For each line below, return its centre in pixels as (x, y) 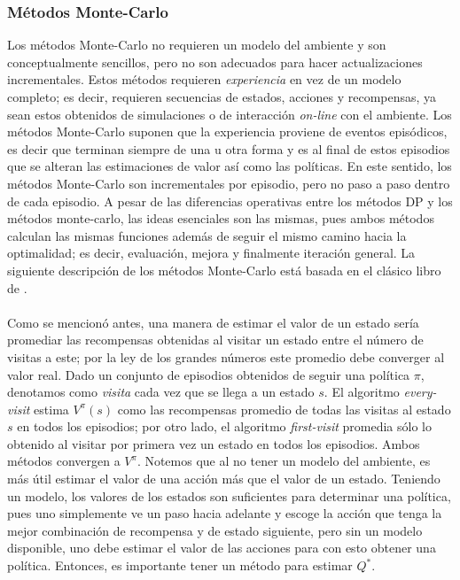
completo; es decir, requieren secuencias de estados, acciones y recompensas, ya (222, 97)
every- (420, 392)
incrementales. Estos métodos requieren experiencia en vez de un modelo (204, 79)
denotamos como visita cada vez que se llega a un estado (161, 392)
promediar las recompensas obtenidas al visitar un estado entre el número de (215, 340)
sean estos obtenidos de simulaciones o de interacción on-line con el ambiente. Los (230, 114)
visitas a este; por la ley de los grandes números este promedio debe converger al (226, 356)
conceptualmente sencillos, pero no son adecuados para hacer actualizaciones (215, 62)
